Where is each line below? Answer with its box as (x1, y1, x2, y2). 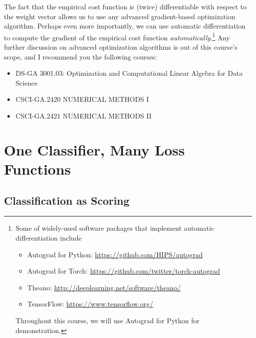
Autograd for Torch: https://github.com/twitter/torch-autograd (27, 266, 220, 276)
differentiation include (15, 232, 82, 243)
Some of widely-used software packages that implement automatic (15, 223, 214, 233)
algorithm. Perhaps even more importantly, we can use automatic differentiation (4, 21, 246, 31)
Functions (4, 158, 71, 179)
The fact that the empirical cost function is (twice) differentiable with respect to (4, 1, 247, 11)
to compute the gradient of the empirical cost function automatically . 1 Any (4, 31, 230, 42)
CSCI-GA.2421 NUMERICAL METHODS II (15, 111, 152, 121)
